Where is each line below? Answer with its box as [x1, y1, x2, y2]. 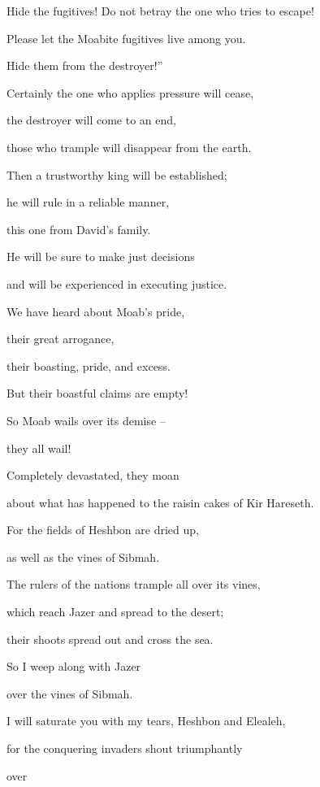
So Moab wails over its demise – [6, 411, 166, 428]
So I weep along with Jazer [6, 658, 141, 675]
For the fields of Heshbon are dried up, [6, 521, 199, 538]
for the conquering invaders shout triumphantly [6, 740, 243, 757]
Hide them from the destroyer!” [6, 57, 163, 74]
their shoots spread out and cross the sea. [6, 630, 214, 647]
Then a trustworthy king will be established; [6, 166, 227, 183]
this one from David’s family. [6, 220, 151, 237]
